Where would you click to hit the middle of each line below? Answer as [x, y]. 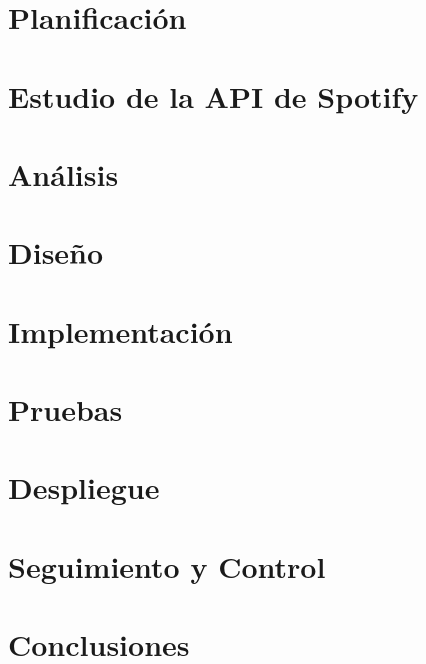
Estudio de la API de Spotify [213, 95]
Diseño [56, 252]
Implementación [120, 330]
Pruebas [65, 409]
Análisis [63, 173]
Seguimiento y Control [167, 565]
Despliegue [84, 487]
